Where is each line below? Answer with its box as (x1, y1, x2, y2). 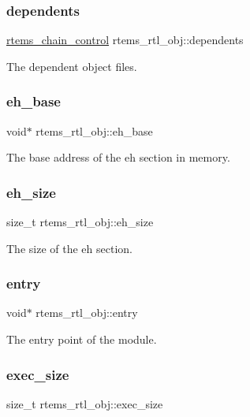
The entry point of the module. (6, 331, 157, 348)
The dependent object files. (6, 58, 137, 74)
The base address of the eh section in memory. (6, 149, 230, 166)
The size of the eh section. (6, 240, 132, 256)
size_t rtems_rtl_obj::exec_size (6, 395, 163, 411)
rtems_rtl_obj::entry (35, 304, 138, 321)
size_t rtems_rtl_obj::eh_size (6, 214, 154, 230)
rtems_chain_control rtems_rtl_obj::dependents (6, 32, 244, 48)
